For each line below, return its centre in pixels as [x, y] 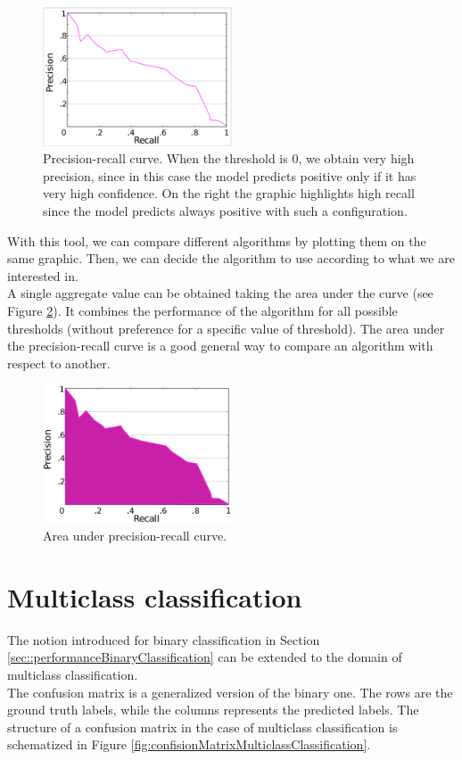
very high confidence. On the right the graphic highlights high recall [229, 193]
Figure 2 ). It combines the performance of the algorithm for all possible [202, 311]
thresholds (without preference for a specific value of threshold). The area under [226, 328]
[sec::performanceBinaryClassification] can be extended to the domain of [205, 657]
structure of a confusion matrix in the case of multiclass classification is [202, 727]
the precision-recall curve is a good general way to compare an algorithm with [220, 346]
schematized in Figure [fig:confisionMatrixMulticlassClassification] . [189, 744]
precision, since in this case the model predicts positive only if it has [230, 175]
